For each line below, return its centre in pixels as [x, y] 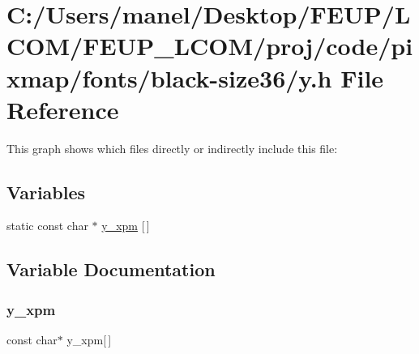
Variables [46, 192]
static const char [47, 226]
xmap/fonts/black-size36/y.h [169, 77]
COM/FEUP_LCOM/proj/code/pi [210, 46]
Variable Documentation [111, 269]
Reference [63, 109]
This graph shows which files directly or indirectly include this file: [172, 148]
